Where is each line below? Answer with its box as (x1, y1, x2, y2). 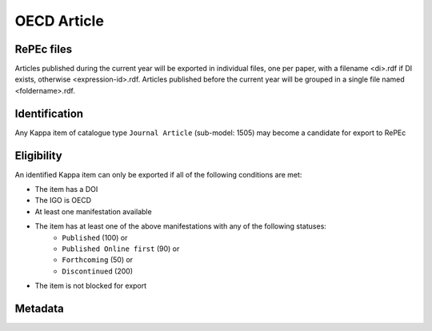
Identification (14, 106, 84, 120)
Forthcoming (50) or (62, 255, 134, 265)
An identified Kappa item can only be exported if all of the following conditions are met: (14, 169, 302, 179)
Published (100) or (62, 233, 128, 242)
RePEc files (14, 42, 72, 56)
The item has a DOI (34, 185, 98, 194)
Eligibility (14, 149, 63, 162)
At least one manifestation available (34, 206, 152, 216)
